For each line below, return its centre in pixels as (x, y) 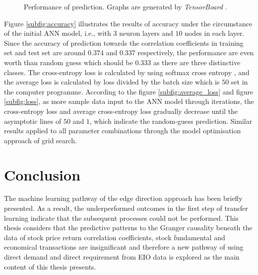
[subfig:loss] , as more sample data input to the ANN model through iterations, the (129, 101)
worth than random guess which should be (68, 62)
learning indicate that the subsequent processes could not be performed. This (121, 218)
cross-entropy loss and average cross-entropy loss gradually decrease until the (121, 111)
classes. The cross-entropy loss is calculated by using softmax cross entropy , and (127, 72)
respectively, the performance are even (196, 52)
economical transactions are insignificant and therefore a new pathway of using (124, 247)
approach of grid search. (40, 140)
